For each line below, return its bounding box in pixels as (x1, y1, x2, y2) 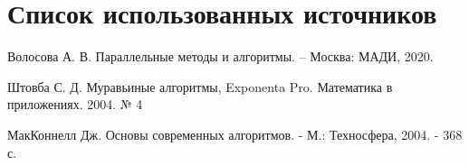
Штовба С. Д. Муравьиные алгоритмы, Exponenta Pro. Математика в (7, 77, 393, 96)
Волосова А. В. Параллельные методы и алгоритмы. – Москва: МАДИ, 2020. (7, 47, 434, 66)
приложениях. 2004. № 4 (7, 95, 143, 114)
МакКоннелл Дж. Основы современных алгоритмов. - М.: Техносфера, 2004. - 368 (7, 124, 463, 143)
